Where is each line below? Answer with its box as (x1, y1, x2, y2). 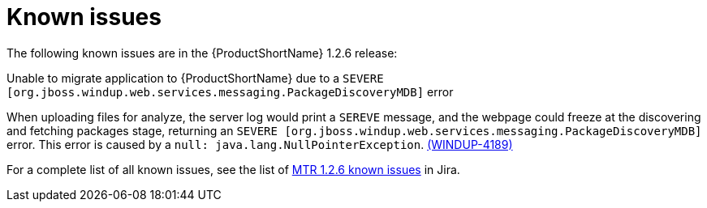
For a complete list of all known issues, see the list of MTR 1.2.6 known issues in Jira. (6, 162, 460, 176)
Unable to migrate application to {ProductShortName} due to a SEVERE (6, 70, 384, 85)
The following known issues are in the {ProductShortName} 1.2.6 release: (6, 45, 398, 60)
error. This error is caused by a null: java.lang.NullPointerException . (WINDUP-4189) (6, 137, 513, 151)
